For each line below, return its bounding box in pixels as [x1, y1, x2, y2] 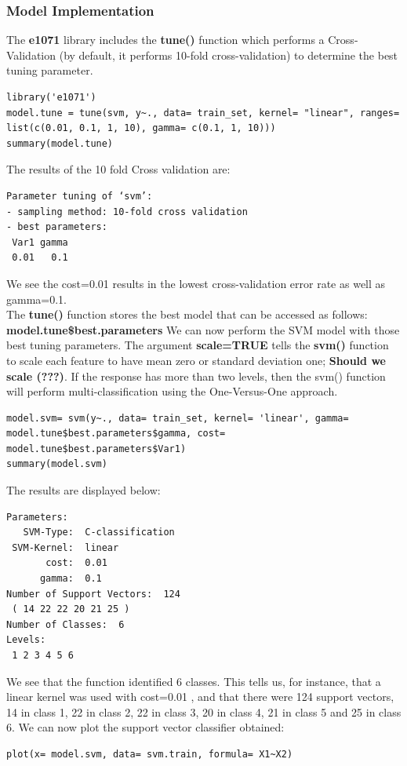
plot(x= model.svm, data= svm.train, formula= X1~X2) [6, 748, 293, 760]
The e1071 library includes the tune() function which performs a [6, 31, 325, 48]
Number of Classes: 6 [6, 618, 125, 630]
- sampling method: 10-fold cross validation [6, 206, 248, 217]
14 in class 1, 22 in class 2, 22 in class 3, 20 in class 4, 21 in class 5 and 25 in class [6, 703, 402, 720]
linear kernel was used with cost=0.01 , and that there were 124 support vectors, [6, 688, 394, 705]
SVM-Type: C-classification [23, 527, 175, 538]
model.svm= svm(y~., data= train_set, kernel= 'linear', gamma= [6, 412, 349, 424]
